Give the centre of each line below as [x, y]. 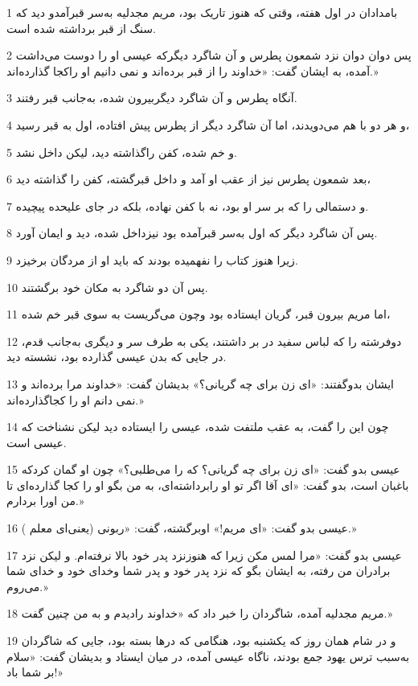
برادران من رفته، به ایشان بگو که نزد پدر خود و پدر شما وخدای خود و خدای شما [199, 571]
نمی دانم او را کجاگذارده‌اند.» [75, 399]
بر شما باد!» [35, 672]
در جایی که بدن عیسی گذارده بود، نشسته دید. [117, 357]
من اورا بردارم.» [45, 501]
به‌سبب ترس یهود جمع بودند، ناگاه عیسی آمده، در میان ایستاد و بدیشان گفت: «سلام [208, 656]
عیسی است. [37, 442]
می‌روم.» [27, 586]
